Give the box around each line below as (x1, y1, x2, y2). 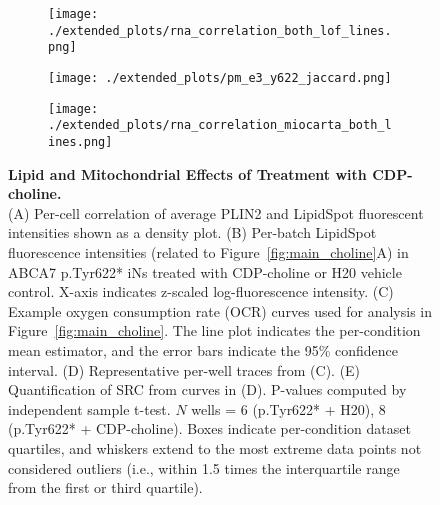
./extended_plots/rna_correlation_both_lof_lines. (48, 23, 392, 38)
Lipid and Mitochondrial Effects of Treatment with (8, 163, 367, 184)
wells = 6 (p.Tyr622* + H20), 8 (191, 398, 386, 419)
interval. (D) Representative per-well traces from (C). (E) (8, 359, 361, 380)
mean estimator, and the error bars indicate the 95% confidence (8, 339, 398, 360)
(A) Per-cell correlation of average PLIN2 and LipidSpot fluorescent (8, 202, 424, 223)
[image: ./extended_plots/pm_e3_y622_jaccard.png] (48, 70, 392, 85)
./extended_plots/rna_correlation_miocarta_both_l (48, 118, 392, 133)
